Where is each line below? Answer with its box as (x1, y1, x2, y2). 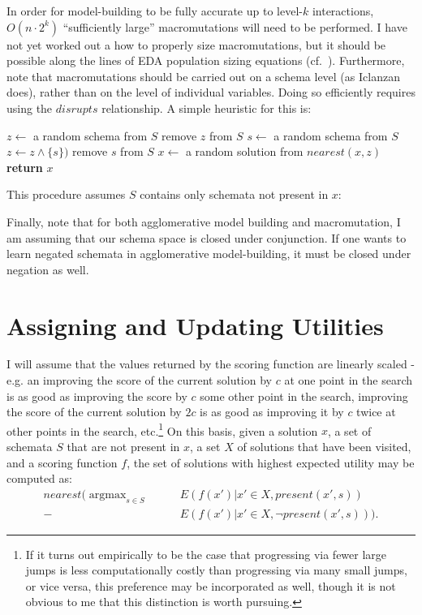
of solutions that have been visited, (237, 438, 411, 455)
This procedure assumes (6, 186, 126, 203)
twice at (356, 403, 396, 420)
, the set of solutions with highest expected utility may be (127, 454, 415, 471)
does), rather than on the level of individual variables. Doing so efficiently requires (6, 84, 416, 101)
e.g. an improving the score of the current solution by (6, 372, 272, 389)
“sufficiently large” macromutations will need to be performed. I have (62, 18, 407, 35)
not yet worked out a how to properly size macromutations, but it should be (6, 36, 386, 53)
